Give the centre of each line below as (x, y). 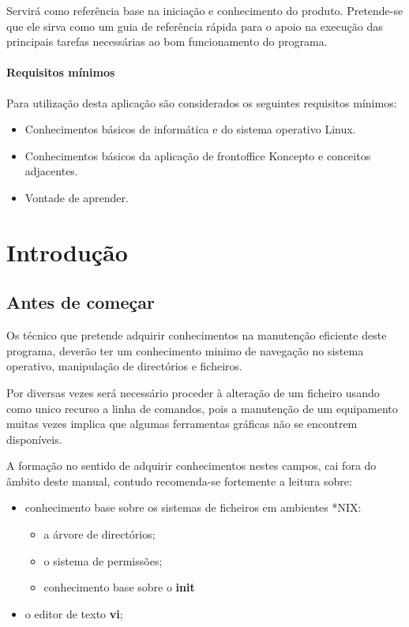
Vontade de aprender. (77, 197)
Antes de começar (81, 302)
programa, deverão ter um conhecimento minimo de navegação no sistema (185, 350)
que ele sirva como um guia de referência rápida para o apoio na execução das (195, 26)
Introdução (67, 252)
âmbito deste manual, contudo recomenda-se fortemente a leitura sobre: (179, 481)
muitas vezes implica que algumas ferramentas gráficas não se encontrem (182, 424)
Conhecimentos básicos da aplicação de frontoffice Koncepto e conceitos (198, 155)
